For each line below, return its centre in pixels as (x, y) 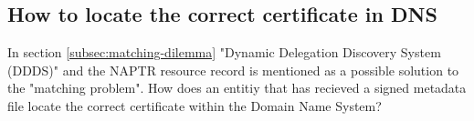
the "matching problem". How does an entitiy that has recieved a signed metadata (237, 88)
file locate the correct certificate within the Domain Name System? (195, 105)
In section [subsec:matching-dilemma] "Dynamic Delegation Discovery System (224, 52)
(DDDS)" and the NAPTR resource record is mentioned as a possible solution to (233, 70)
